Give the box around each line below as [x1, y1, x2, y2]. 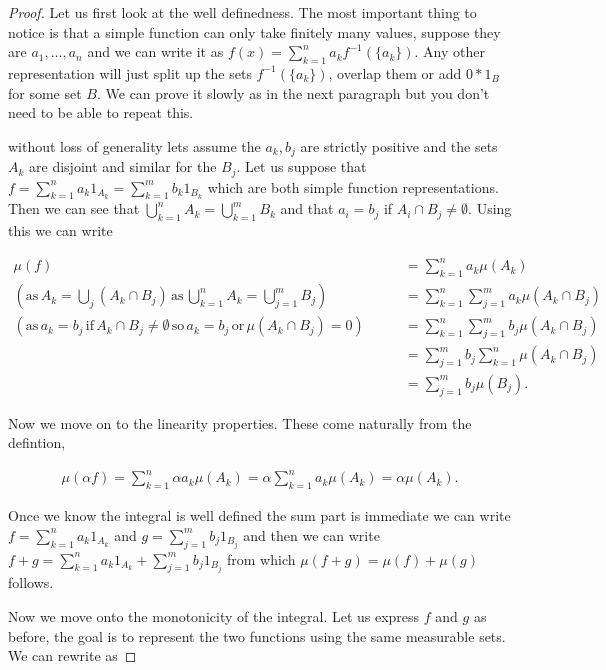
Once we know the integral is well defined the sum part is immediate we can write [8, 505, 511, 526]
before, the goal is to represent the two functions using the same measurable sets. [8, 625, 506, 646]
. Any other [414, 41, 485, 62]
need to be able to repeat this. [8, 102, 194, 123]
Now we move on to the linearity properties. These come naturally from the [8, 412, 472, 433]
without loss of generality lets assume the [8, 135, 261, 156]
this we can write [8, 220, 113, 241]
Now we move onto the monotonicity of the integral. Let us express [8, 606, 420, 626]
